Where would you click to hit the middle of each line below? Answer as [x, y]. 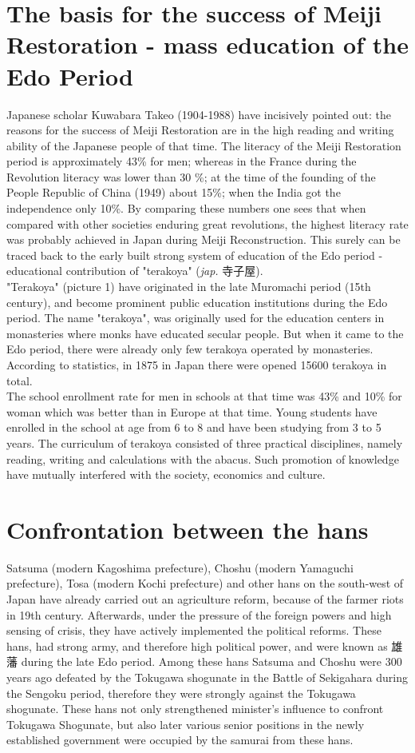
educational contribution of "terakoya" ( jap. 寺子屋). [135, 271]
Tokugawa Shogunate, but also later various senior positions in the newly [186, 724]
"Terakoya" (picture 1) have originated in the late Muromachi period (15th [189, 287]
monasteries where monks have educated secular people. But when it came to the [205, 333]
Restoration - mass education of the [207, 44]
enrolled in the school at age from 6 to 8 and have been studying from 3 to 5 [194, 427]
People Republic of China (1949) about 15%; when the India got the [174, 192]
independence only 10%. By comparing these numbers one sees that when [186, 208]
